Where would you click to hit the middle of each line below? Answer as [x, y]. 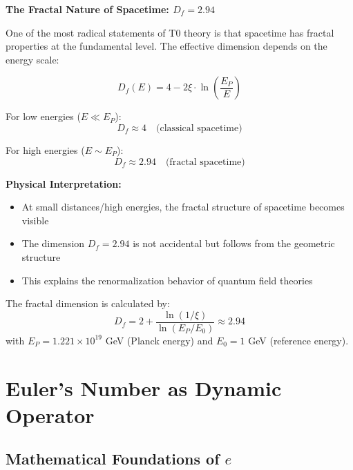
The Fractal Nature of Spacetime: [87, 9]
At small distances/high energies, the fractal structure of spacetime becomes [183, 207]
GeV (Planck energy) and [159, 340]
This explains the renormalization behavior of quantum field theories [167, 280]
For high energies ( [45, 149]
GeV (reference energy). [298, 340]
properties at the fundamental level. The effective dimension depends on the [166, 46]
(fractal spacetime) [205, 162]
